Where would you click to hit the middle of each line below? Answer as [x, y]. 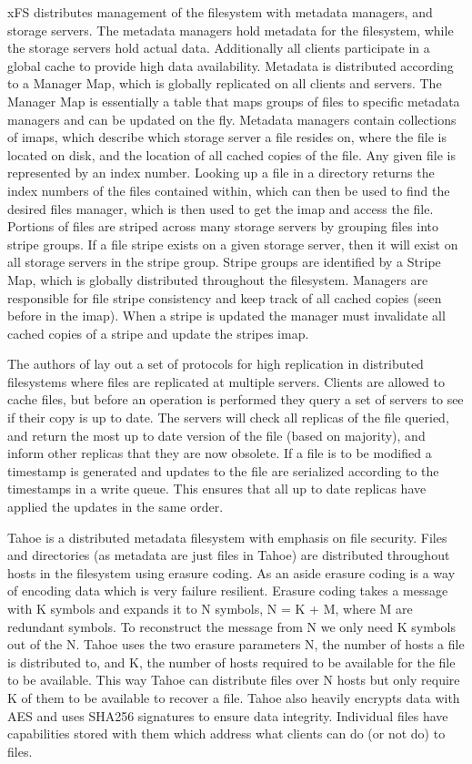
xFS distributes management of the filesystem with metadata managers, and [220, 12]
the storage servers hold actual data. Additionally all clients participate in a [219, 48]
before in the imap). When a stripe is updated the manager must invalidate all [226, 316]
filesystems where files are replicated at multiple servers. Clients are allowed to [226, 381]
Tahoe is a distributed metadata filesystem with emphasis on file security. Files [227, 537]
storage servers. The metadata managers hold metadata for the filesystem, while [231, 30]
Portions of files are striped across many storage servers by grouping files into [223, 226]
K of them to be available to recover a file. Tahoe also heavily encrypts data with [234, 697]
